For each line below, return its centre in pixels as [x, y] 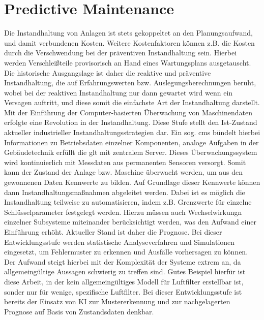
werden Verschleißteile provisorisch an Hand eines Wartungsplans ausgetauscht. [128, 62]
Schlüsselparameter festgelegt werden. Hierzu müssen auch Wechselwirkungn [123, 212]
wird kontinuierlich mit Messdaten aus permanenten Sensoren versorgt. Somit [125, 162]
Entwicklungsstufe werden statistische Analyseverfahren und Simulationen [120, 242]
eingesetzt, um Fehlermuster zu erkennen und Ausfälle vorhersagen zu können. [126, 252]
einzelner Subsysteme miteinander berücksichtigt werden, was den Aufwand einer [130, 222]
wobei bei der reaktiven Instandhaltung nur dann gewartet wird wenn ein [119, 92]
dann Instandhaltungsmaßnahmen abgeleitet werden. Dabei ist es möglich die [125, 192]
